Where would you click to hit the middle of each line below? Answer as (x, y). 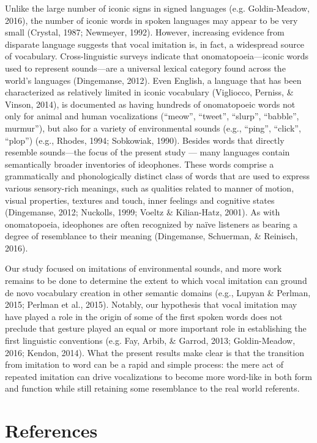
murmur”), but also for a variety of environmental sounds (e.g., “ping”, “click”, (153, 128)
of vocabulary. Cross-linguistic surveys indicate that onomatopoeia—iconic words (157, 56)
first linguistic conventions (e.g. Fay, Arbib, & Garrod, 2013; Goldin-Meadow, (150, 341)
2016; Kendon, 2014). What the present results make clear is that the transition (155, 352)
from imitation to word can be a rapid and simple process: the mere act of (144, 364)
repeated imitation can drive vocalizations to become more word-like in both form (158, 376)
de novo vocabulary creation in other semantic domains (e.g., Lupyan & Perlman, (158, 292)
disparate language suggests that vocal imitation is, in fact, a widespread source (155, 44)
